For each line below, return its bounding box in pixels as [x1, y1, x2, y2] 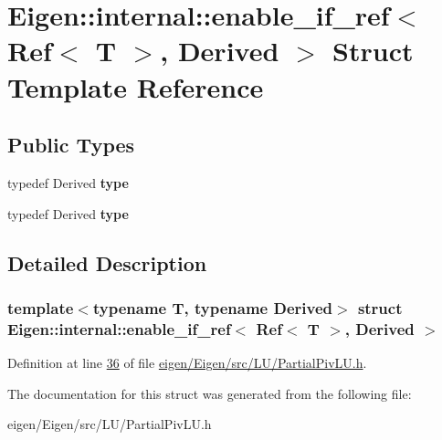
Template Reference [7, 68, 264, 105]
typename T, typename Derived [92, 296, 332, 319]
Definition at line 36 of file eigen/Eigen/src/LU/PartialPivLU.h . [7, 353, 367, 372]
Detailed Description [7, 248, 207, 277]
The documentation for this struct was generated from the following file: [7, 383, 412, 403]
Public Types [7, 131, 135, 159]
